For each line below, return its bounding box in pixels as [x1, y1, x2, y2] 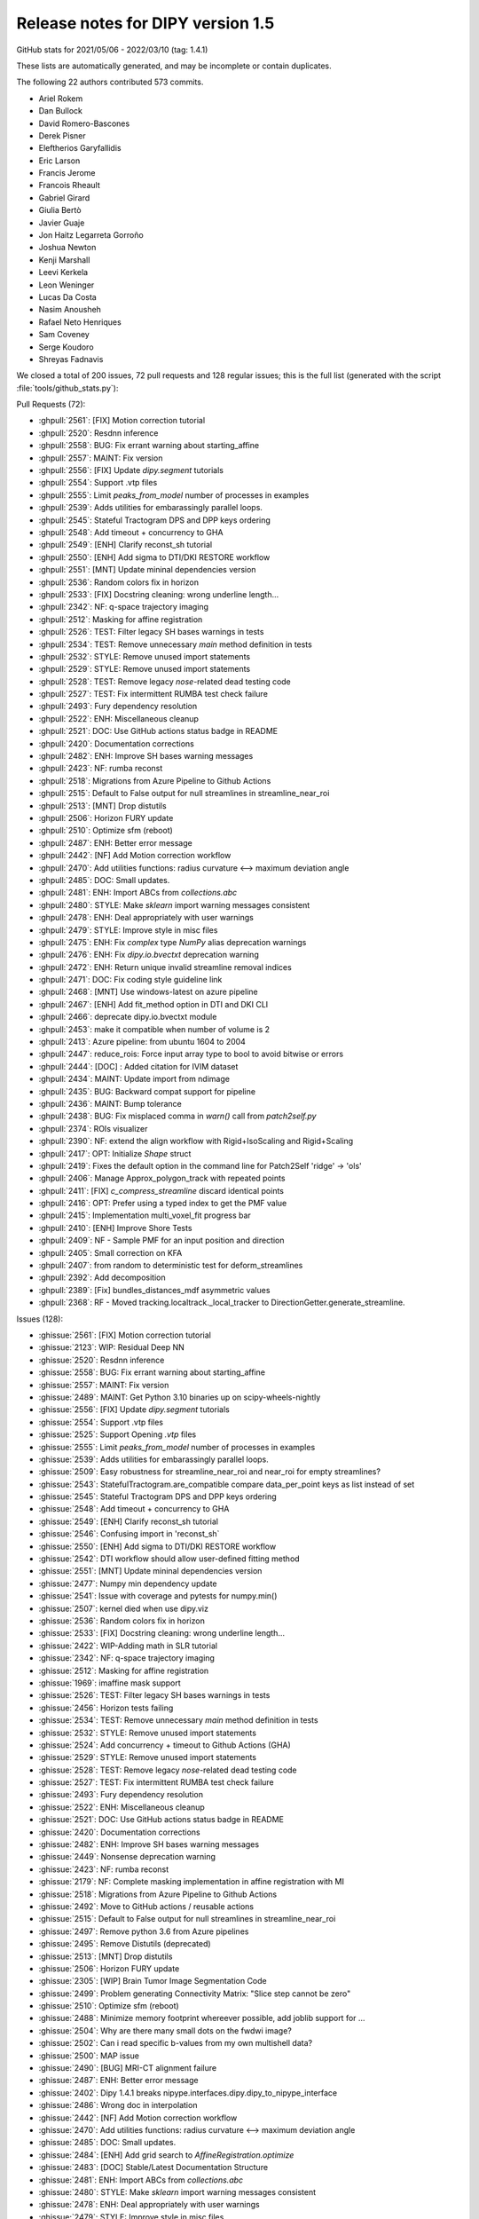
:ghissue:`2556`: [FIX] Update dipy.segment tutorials [38, 1404, 230, 1415]
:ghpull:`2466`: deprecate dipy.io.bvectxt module [38, 1012, 217, 1023]
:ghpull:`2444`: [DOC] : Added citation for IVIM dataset [38, 1061, 239, 1071]
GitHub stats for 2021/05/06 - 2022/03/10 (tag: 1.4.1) [16, 44, 208, 55]
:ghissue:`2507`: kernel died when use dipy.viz [38, 1603, 208, 1614]
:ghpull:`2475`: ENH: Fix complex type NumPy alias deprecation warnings [38, 936, 307, 947]
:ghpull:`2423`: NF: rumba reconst [38, 763, 163, 774]
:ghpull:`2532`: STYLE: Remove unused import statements [38, 651, 251, 661]
